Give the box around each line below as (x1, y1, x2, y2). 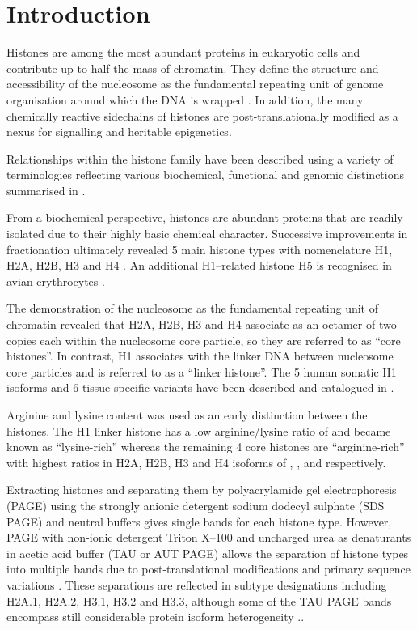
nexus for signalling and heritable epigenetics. (6, 123, 232, 140)
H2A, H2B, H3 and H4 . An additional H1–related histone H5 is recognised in (6, 257, 392, 274)
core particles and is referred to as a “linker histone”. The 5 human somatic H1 (6, 363, 397, 380)
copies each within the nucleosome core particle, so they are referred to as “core (6, 331, 401, 348)
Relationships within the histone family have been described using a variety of (6, 150, 394, 167)
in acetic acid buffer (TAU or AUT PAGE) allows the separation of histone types (6, 544, 409, 561)
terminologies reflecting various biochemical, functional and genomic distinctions (6, 166, 404, 183)
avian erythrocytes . (6, 272, 105, 289)
